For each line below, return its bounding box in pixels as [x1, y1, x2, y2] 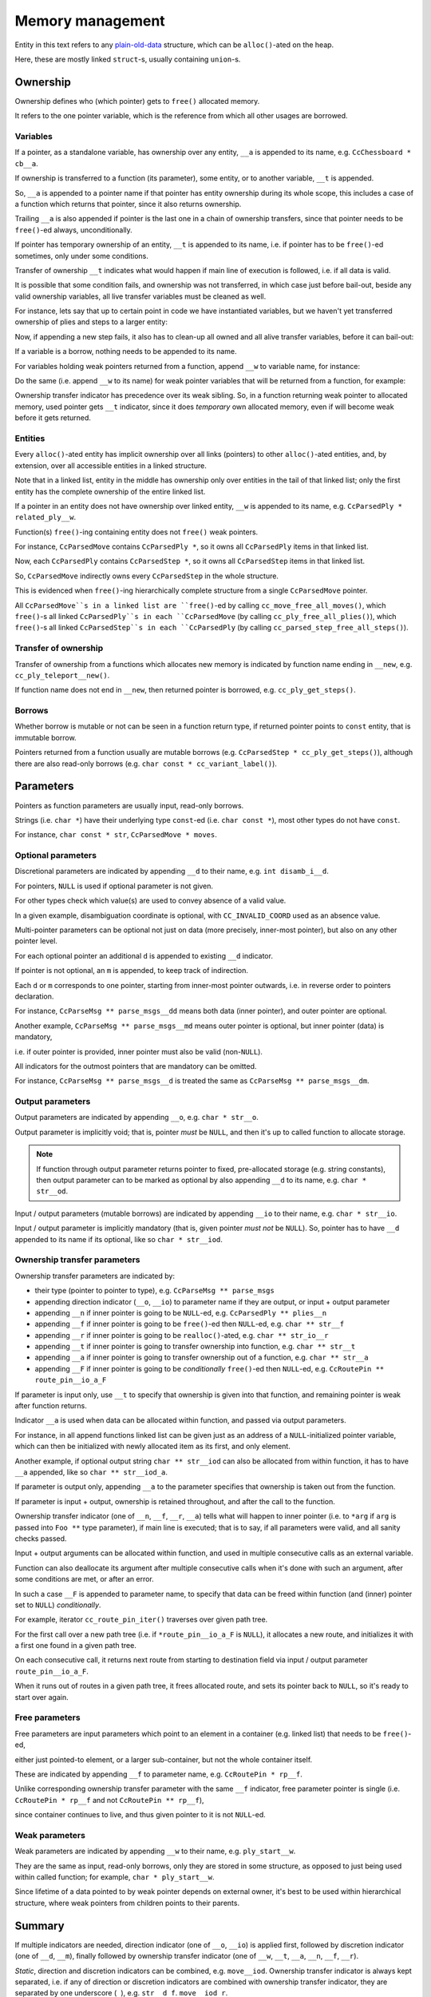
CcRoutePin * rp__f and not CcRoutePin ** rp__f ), [14, 1795, 204, 1804]
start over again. [14, 1692, 69, 1701]
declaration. [14, 991, 54, 1001]
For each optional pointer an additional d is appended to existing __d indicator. [14, 951, 273, 960]
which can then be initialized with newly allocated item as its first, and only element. [14, 1442, 291, 1451]
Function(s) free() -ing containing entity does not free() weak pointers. [14, 527, 259, 537]
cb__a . [14, 158, 39, 168]
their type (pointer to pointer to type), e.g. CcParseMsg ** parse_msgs [34, 1286, 275, 1296]
